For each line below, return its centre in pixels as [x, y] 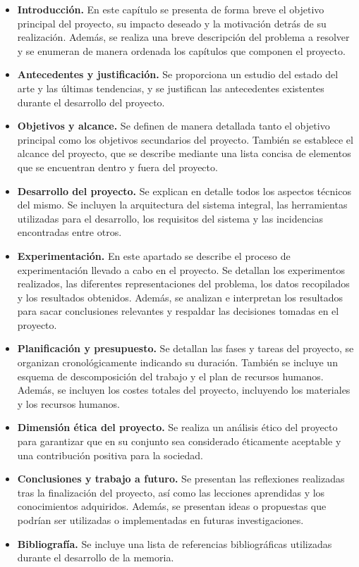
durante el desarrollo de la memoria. [96, 557]
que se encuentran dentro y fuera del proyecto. [117, 167]
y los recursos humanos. [68, 403]
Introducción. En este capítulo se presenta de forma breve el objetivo [171, 9]
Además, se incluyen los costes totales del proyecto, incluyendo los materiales [184, 390]
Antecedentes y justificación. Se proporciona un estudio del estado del [178, 74]
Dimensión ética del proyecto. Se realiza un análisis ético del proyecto [177, 427]
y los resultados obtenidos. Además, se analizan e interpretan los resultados [180, 297]
